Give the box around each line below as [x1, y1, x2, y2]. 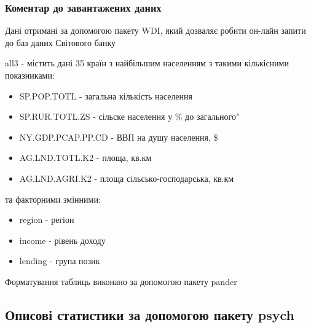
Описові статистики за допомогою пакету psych [5, 305, 294, 324]
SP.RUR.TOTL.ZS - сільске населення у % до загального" [19, 110, 240, 123]
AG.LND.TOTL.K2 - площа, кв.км [19, 151, 152, 164]
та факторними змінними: [5, 192, 101, 205]
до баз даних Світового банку [5, 36, 116, 49]
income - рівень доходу [19, 233, 106, 246]
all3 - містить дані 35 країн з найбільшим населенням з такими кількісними [5, 57, 289, 69]
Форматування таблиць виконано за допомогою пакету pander [5, 275, 237, 287]
